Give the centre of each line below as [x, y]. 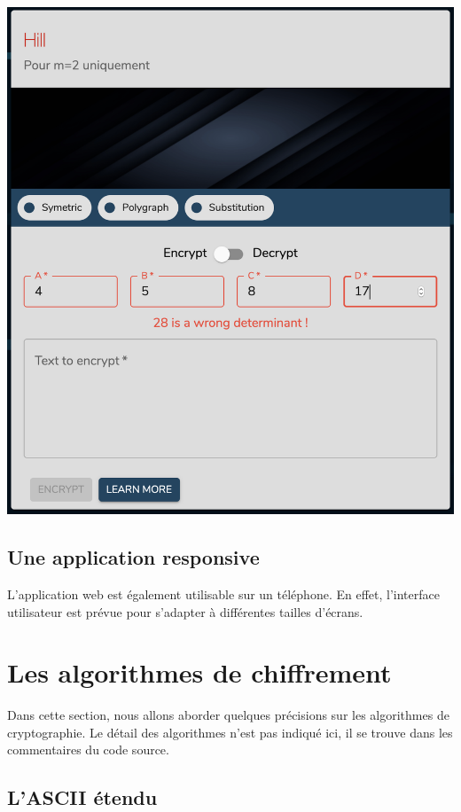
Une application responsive [133, 557]
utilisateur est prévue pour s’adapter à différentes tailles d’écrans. [185, 611]
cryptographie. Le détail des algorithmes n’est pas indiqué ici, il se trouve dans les [230, 732]
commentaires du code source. [88, 750]
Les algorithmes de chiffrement [199, 672]
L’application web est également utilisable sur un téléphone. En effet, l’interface [223, 593]
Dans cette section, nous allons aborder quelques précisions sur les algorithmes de [228, 715]
